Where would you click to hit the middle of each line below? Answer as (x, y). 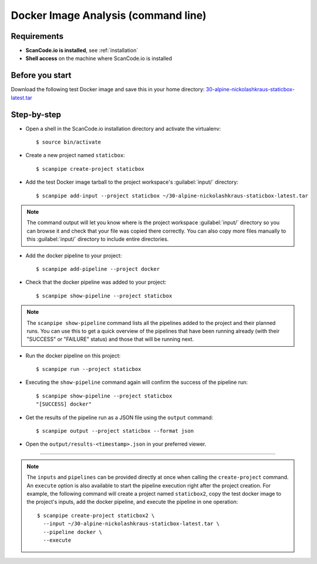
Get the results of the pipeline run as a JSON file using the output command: (119, 417)
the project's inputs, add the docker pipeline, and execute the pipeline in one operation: (132, 502)
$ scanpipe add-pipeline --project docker (98, 269)
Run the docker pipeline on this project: (73, 356)
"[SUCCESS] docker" (64, 404)
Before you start (41, 76)
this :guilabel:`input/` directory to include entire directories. (98, 239)
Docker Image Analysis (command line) (109, 15)
